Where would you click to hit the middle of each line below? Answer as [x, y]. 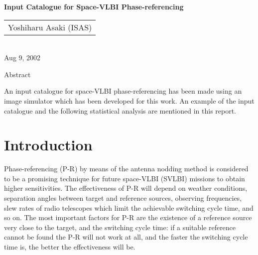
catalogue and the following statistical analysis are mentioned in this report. [120, 110]
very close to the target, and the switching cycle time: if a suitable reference [120, 227]
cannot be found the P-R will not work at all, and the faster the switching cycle [126, 237]
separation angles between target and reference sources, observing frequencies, [123, 198]
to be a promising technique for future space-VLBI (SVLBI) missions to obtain [125, 178]
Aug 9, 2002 [22, 58]
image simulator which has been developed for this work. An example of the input [129, 100]
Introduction [48, 145]
